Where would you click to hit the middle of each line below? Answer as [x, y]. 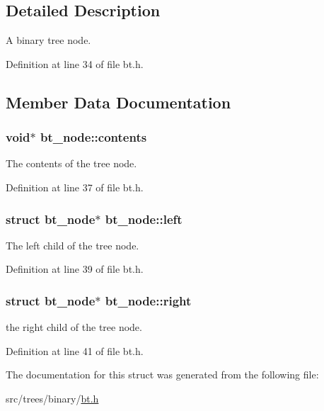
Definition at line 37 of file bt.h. [75, 187]
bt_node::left [144, 219]
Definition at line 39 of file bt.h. [75, 269]
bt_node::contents [93, 137]
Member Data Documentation [118, 102]
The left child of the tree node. [73, 245]
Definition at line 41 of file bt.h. [75, 350]
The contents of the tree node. [71, 163]
